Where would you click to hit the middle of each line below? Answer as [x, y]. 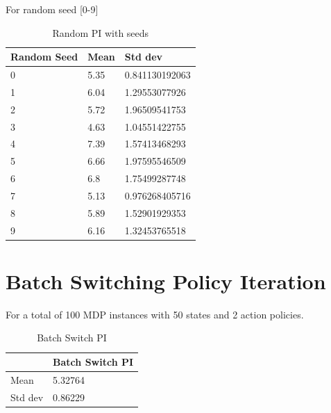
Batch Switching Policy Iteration [166, 281]
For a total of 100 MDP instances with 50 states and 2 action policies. [155, 314]
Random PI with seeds [101, 32]
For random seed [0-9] [52, 9]
